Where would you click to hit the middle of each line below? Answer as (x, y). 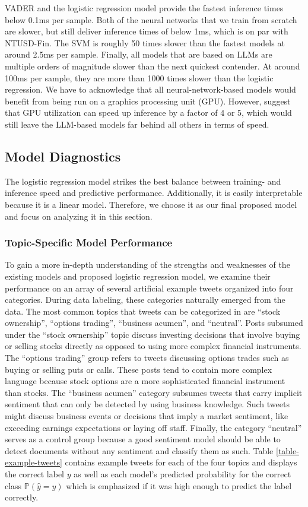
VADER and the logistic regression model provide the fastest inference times (144, 8)
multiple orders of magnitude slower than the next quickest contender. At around (153, 66)
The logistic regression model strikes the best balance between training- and (143, 181)
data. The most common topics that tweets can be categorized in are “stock (143, 311)
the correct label (35, 474)
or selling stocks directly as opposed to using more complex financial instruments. (153, 346)
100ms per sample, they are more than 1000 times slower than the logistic (139, 77)
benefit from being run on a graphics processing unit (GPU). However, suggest (148, 101)
